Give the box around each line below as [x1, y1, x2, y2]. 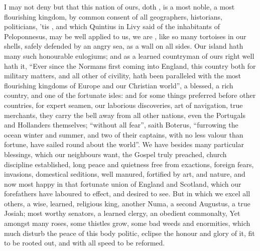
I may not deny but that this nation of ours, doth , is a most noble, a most [4, 2, 235, 12]
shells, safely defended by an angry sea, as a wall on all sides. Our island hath [4, 41, 243, 51]
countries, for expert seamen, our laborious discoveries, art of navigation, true [4, 99, 243, 110]
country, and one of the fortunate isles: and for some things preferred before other [4, 90, 256, 100]
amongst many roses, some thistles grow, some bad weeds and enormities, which [4, 218, 250, 228]
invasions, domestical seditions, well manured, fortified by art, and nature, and [4, 169, 245, 179]
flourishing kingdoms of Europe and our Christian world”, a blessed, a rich [4, 80, 233, 90]
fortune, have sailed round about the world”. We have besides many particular [4, 139, 244, 150]
